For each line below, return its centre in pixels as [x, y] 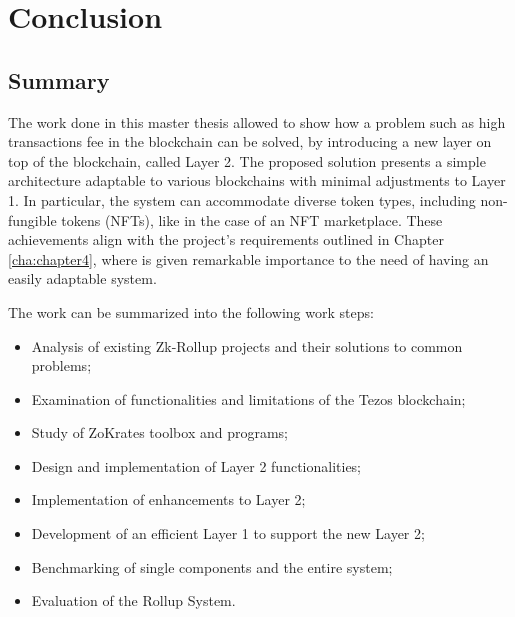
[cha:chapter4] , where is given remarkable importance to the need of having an [248, 258]
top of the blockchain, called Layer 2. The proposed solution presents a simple [247, 160]
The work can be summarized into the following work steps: [191, 311]
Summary [59, 79]
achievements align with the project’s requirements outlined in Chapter [226, 239]
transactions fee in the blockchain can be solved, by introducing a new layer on [250, 141]
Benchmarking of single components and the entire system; [212, 566]
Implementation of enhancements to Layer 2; [168, 499]
